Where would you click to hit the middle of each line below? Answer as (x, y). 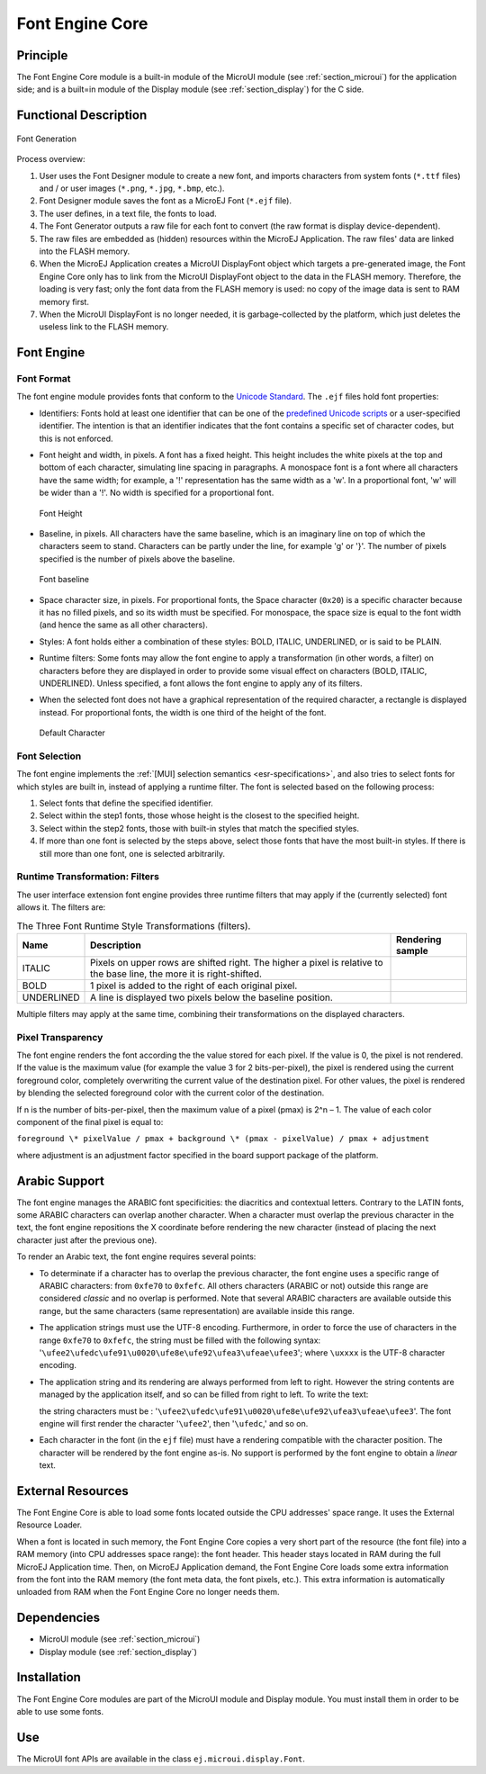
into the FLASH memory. (85, 251)
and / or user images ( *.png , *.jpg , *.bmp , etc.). (132, 188)
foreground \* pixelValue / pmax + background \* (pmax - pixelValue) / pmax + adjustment (223, 1139)
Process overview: (51, 159)
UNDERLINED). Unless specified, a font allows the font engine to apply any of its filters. (201, 683)
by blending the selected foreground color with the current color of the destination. (171, 1093)
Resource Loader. (49, 1525)
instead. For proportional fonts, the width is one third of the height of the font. (183, 712)
